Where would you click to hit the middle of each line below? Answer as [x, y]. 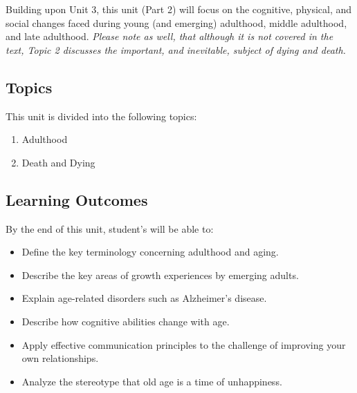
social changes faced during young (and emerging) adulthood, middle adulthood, [176, 22]
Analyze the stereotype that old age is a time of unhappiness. [152, 381]
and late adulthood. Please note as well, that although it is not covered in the [170, 36]
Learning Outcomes [77, 199]
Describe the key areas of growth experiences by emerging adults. [160, 275]
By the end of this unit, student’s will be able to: [110, 228]
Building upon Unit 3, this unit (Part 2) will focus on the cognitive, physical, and [179, 9]
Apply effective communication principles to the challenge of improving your [184, 344]
